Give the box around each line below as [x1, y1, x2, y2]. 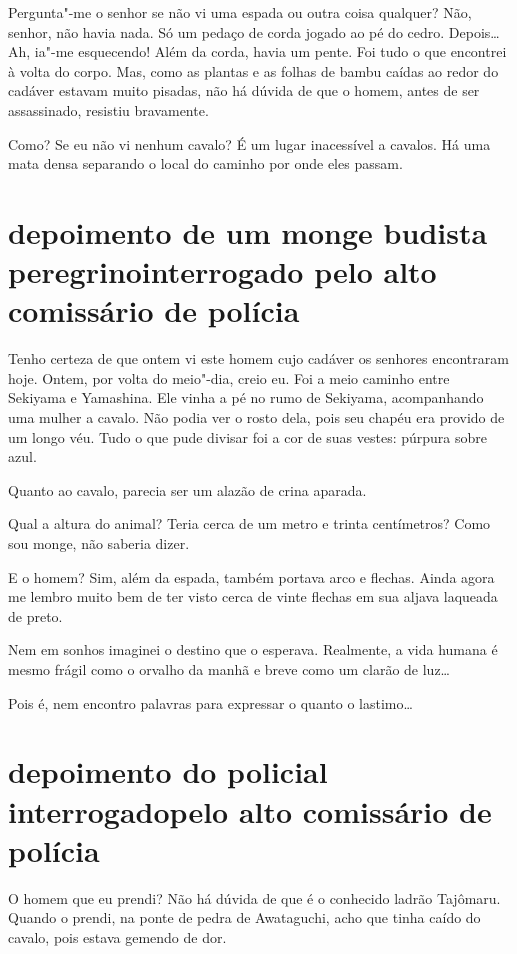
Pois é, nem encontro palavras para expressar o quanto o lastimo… [8, 692, 413, 713]
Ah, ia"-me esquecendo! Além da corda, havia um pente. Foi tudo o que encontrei [8, 41, 507, 62]
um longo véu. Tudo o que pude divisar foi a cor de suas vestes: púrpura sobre [8, 426, 487, 447]
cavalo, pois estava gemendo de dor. [8, 926, 227, 947]
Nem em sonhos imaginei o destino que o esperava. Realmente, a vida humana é [8, 639, 498, 660]
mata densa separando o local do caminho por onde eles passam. [8, 153, 403, 174]
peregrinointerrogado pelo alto [8, 251, 437, 292]
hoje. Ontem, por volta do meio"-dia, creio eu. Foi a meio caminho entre [8, 367, 450, 388]
